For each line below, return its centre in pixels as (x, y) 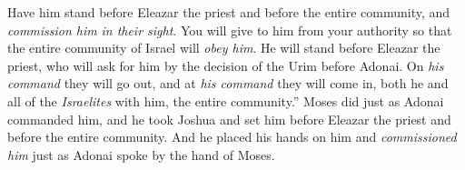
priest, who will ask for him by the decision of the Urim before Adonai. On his (226, 65)
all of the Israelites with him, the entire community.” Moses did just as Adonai (226, 100)
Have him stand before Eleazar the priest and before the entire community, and (229, 12)
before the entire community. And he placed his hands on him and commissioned (232, 137)
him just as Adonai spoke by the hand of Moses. (141, 154)
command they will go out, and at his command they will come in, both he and (228, 83)
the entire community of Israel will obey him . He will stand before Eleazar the (224, 48)
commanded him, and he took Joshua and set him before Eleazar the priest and (229, 119)
